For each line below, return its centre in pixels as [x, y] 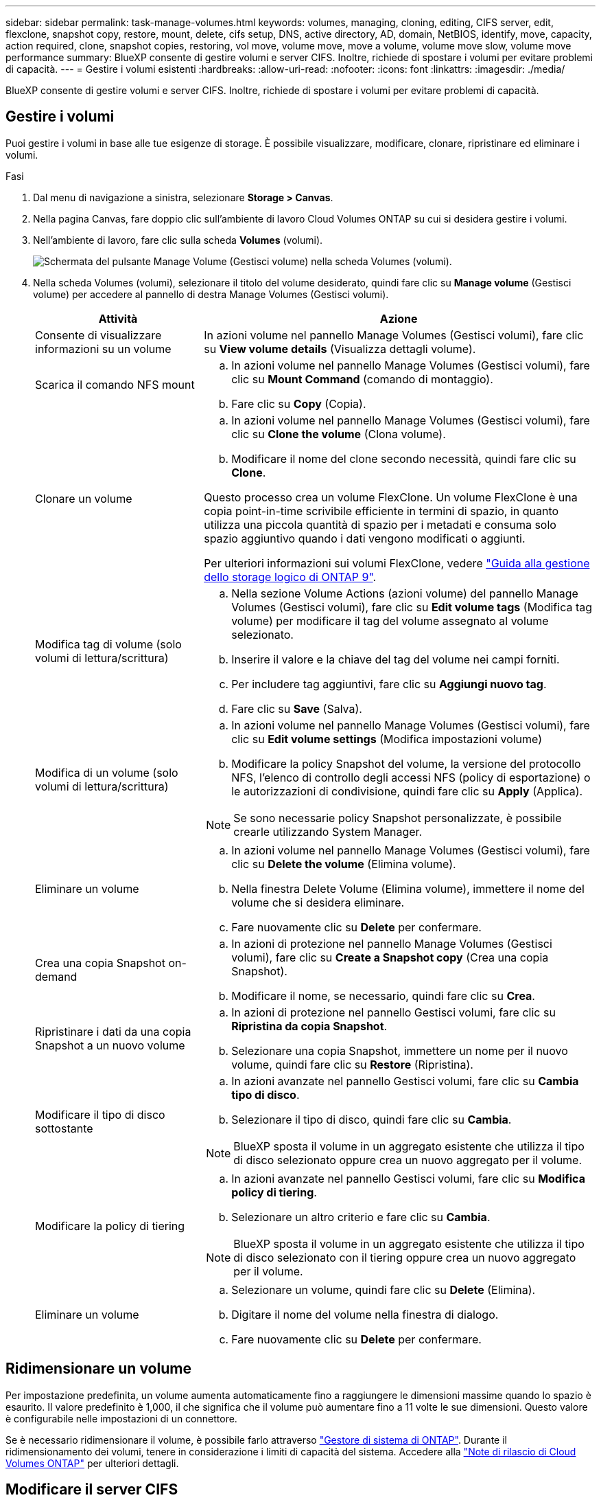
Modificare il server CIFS [92, 1490]
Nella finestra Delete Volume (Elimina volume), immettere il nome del [408, 888]
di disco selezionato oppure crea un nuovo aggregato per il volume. [408, 1160]
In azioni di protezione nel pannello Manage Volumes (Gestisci [392, 943]
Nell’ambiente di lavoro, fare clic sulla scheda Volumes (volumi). [178, 240]
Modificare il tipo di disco [100, 1114]
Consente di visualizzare [98, 335]
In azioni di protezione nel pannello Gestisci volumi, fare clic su [393, 1012]
